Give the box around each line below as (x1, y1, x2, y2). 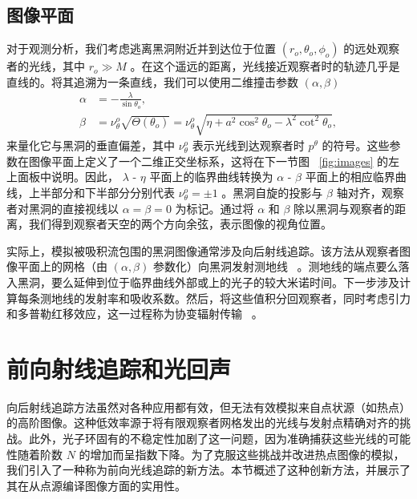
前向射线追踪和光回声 (6, 352, 232, 384)
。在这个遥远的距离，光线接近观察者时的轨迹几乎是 (130, 58, 400, 74)
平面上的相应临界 (305, 168, 395, 185)
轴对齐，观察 (336, 184, 404, 201)
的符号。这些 (322, 137, 390, 154)
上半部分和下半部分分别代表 (28, 184, 175, 201)
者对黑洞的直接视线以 (6, 199, 119, 216)
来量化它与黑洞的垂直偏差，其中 (6, 137, 175, 154)
